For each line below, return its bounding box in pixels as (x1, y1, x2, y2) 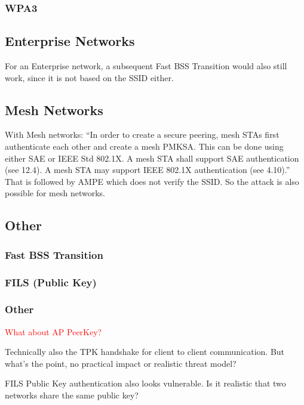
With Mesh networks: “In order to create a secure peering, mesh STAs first (5, 128, 280, 141)
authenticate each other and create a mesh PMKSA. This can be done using (5, 140, 284, 153)
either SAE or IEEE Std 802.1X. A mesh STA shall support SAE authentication (5, 152, 299, 164)
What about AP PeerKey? (5, 325, 102, 338)
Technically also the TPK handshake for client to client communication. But (5, 345, 285, 358)
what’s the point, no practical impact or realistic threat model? (5, 357, 237, 369)
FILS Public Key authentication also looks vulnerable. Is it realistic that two (5, 377, 286, 389)
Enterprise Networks (5, 32, 135, 50)
